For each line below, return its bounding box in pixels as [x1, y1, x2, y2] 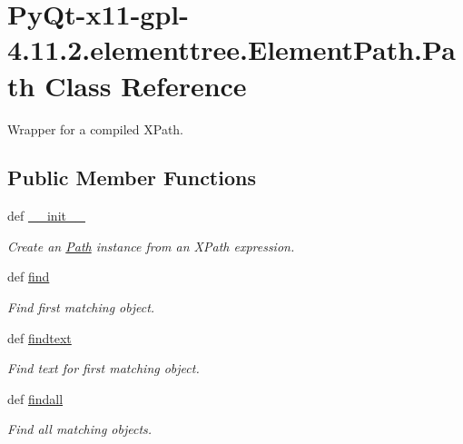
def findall [7, 389, 64, 408]
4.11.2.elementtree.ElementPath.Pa [7, 31, 456, 68]
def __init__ [7, 206, 85, 225]
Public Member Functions [7, 163, 256, 192]
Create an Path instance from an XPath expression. [7, 236, 295, 255]
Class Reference [44, 66, 247, 104]
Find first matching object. [7, 298, 155, 317]
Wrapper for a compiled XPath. [7, 119, 184, 138]
